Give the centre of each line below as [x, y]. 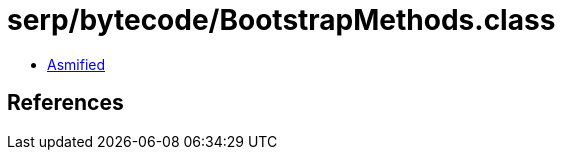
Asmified [76, 64]
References [65, 103]
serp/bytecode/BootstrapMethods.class [281, 20]
